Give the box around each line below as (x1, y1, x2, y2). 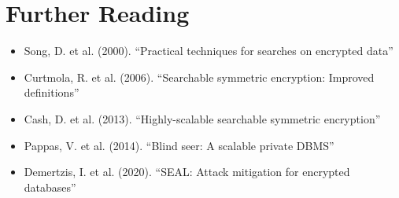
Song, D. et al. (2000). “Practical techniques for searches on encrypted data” (24, 42, 393, 59)
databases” (24, 178, 76, 195)
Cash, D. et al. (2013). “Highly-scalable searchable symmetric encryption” (24, 110, 381, 126)
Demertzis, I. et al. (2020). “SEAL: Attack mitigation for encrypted (24, 163, 350, 180)
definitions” (24, 84, 79, 101)
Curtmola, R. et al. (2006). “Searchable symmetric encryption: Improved (24, 68, 375, 85)
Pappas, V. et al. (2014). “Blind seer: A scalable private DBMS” (24, 137, 334, 153)
